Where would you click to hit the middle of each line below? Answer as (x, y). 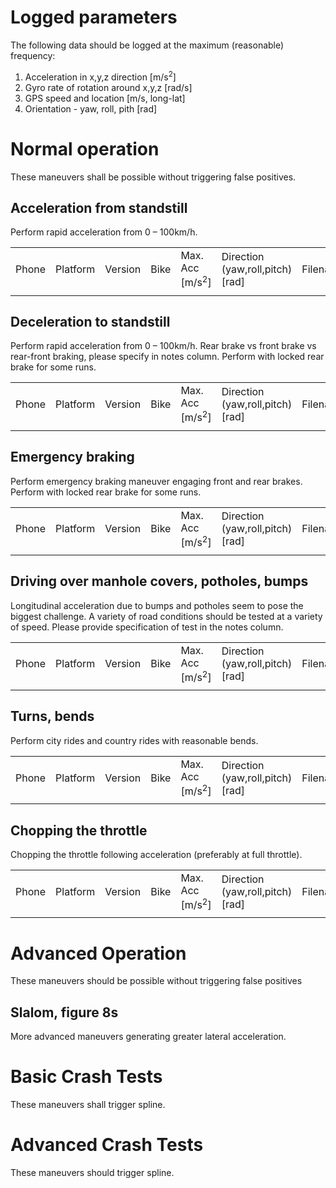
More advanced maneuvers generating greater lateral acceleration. (148, 1037)
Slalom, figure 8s (64, 1012)
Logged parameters (94, 17)
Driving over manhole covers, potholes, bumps (159, 581)
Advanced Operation (98, 953)
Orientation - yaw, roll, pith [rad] (91, 108)
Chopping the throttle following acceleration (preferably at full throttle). (156, 855)
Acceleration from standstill (99, 207)
